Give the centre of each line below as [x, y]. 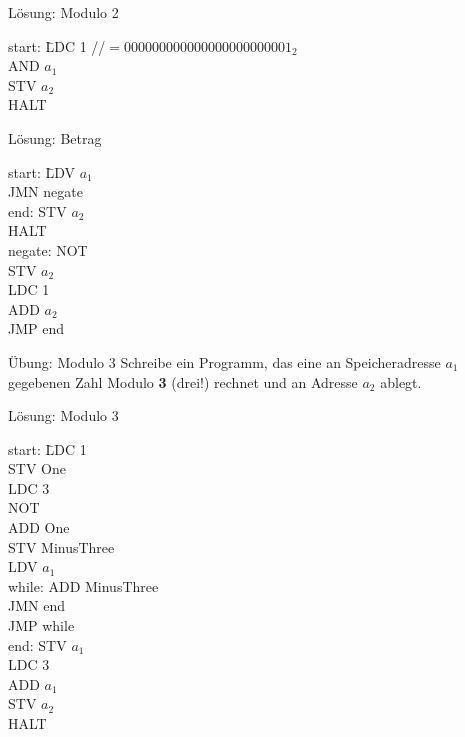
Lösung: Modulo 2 [63, 12]
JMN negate [45, 191]
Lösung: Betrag [55, 137]
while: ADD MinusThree [83, 585]
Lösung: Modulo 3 [63, 415]
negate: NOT [48, 249]
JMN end [36, 605]
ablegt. [401, 381]
